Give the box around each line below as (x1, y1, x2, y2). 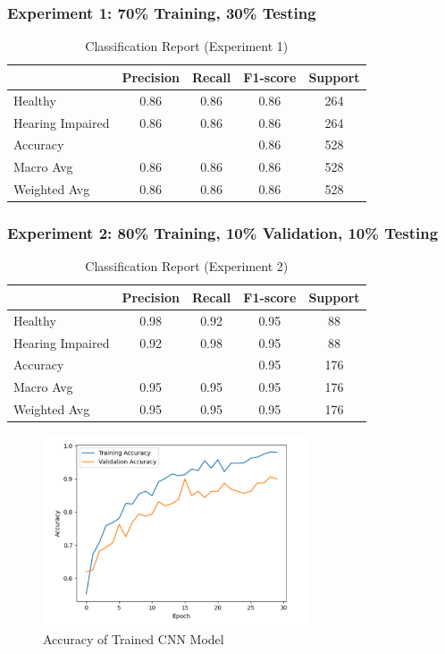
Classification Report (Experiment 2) (85, 257, 289, 276)
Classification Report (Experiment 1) (85, 37, 289, 55)
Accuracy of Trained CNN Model (43, 630, 224, 648)
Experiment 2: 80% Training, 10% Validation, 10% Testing (7, 222, 439, 244)
